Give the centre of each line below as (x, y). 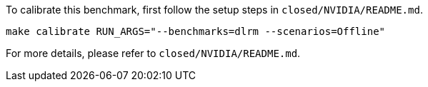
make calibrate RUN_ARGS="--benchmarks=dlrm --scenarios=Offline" (196, 31)
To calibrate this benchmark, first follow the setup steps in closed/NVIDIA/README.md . (214, 10)
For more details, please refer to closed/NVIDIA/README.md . (153, 53)
